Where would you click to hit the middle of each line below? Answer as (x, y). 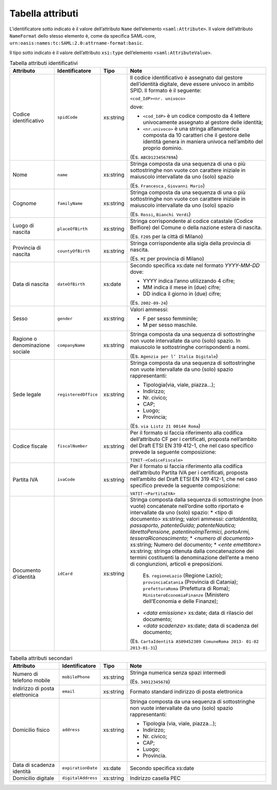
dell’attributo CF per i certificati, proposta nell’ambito (193, 439)
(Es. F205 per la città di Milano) (166, 237)
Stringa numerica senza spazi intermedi (178, 673)
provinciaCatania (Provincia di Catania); (190, 582)
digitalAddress (80, 778)
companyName (71, 345)
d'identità (24, 577)
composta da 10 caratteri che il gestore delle (196, 135)
